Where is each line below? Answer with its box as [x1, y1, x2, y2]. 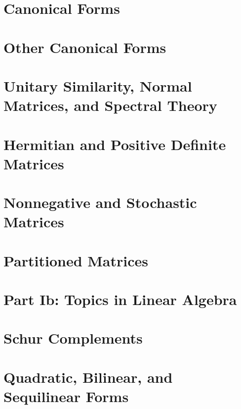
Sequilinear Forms [3, 386, 129, 406]
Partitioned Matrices [3, 250, 149, 270]
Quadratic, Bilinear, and [3, 366, 173, 387]
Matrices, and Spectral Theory [3, 95, 217, 115]
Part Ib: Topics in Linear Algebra [3, 289, 237, 309]
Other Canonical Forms [3, 37, 166, 57]
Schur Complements [3, 328, 143, 348]
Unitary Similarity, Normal [3, 75, 192, 96]
